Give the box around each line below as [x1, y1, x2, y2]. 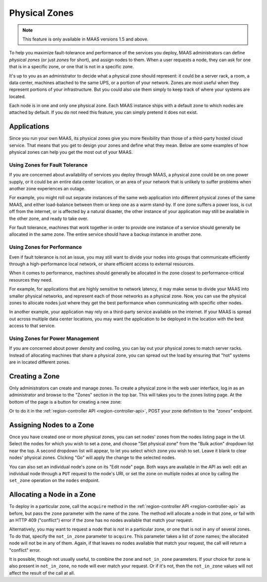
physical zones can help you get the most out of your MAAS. [9, 149, 133, 155]
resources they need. [9, 277, 53, 283]
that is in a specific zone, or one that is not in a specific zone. [9, 64, 134, 70]
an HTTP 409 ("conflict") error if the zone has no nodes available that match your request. [9, 517, 193, 523]
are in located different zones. [9, 359, 70, 365]
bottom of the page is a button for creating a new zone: [9, 399, 122, 405]
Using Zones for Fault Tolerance [9, 161, 88, 168]
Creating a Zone [9, 372, 60, 380]
